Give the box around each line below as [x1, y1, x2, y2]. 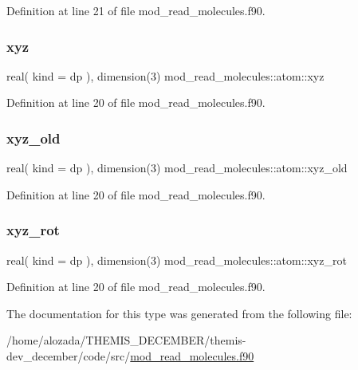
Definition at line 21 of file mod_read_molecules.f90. [6, 2, 266, 18]
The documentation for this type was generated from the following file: [6, 305, 352, 321]
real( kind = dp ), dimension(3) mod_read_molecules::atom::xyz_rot [6, 251, 347, 268]
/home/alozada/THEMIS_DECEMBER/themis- [6, 332, 246, 348]
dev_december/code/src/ [6, 348, 131, 364]
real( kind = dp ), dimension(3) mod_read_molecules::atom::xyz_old [6, 159, 348, 176]
